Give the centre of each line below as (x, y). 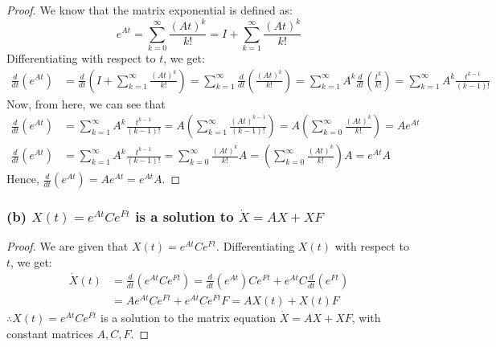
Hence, (23, 179)
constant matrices (50, 333)
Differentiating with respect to (81, 57)
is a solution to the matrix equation (189, 317)
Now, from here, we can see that (86, 103)
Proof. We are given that (68, 246)
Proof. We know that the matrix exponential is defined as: (150, 10)
